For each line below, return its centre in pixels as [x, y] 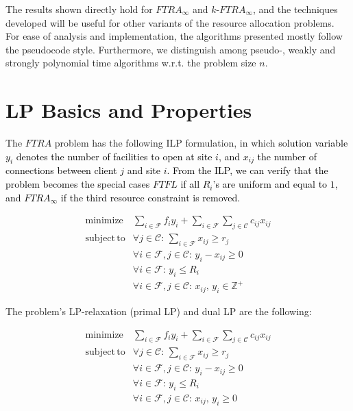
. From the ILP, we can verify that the [247, 170]
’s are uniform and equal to [270, 184]
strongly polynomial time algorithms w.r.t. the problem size [131, 63]
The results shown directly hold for [79, 9]
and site [144, 170]
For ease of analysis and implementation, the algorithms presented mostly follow [174, 36]
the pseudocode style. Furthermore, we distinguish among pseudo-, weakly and [171, 49]
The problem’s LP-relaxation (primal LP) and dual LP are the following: [159, 311]
